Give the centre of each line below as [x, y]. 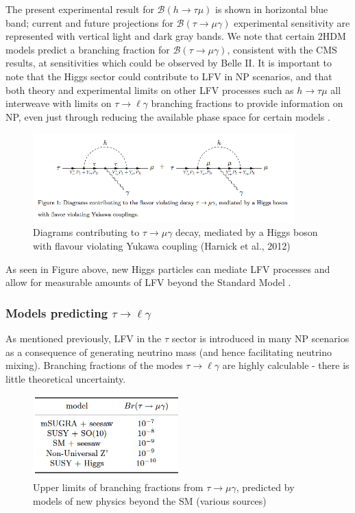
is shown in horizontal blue [272, 9]
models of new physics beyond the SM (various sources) [150, 500]
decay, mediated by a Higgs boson [247, 232]
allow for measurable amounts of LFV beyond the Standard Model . [148, 282]
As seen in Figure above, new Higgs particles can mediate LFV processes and [168, 269]
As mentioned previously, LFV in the [84, 338]
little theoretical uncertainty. [66, 378]
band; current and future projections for [89, 22]
